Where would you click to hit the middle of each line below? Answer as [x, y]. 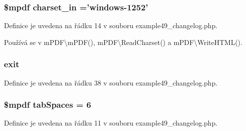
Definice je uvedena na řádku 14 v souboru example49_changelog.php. [111, 25]
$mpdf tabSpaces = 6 [48, 105]
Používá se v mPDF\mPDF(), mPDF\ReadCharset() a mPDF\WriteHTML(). [123, 42]
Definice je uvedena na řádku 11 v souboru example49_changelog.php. [111, 123]
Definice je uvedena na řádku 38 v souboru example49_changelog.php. [111, 82]
